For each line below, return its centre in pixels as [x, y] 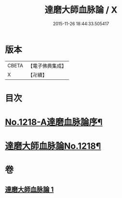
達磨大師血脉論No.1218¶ [53, 146]
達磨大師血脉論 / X [81, 10]
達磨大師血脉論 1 [29, 189]
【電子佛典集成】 [47, 66]
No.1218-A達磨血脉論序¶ [54, 122]
